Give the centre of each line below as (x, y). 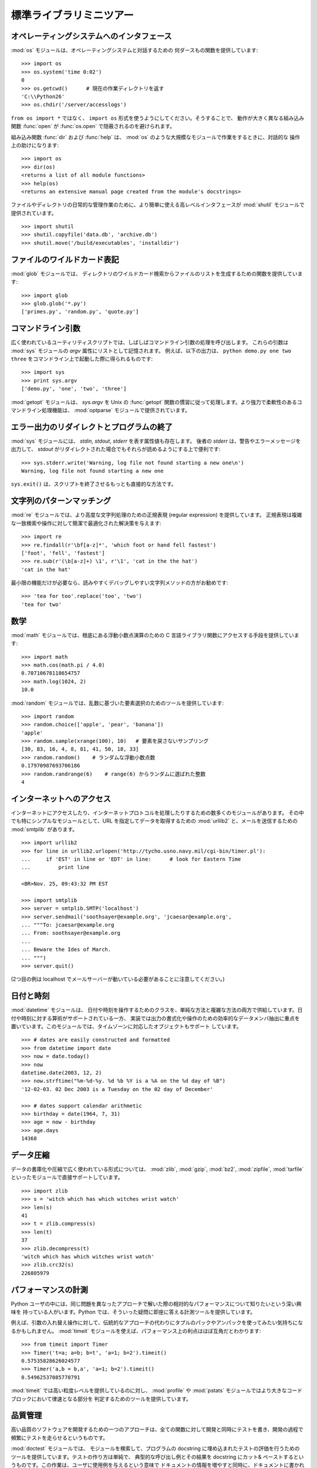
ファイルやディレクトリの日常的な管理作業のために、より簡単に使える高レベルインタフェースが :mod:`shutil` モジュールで (158, 205)
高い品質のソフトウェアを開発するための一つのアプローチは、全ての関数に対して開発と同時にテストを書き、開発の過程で (157, 1429)
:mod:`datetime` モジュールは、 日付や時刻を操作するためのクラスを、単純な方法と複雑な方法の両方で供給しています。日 (157, 1010)
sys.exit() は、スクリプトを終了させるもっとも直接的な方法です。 (94, 484)
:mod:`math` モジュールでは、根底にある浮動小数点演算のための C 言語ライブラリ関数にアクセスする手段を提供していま (155, 635)
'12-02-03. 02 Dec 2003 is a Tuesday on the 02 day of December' (117, 1089)
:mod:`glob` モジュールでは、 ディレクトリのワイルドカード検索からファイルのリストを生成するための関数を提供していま (157, 274)
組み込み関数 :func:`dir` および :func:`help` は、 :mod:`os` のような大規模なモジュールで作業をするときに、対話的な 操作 (156, 137)
